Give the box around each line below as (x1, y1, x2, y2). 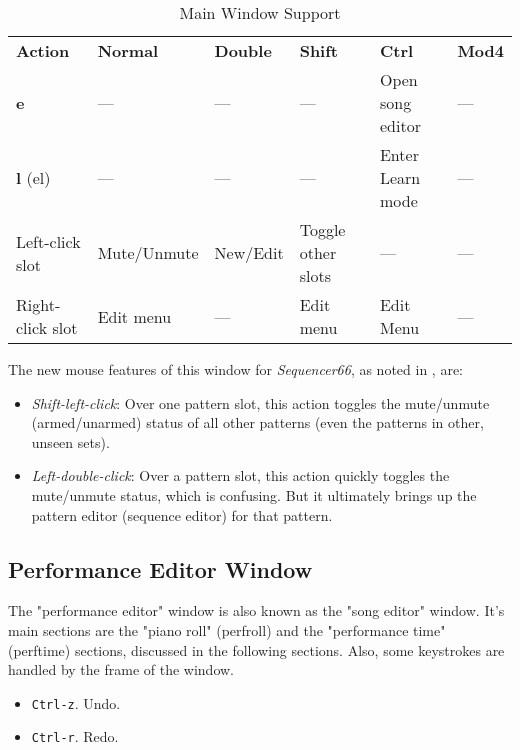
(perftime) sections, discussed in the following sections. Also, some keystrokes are (8, 639, 505, 660)
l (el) (16, 166, 51, 189)
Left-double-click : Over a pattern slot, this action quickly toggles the (31, 465, 450, 486)
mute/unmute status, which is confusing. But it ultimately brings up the (31, 484, 477, 505)
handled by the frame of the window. (8, 659, 235, 680)
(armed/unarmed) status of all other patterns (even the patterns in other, (31, 412, 484, 433)
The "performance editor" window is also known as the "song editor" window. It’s (8, 600, 505, 621)
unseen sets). (31, 431, 110, 452)
